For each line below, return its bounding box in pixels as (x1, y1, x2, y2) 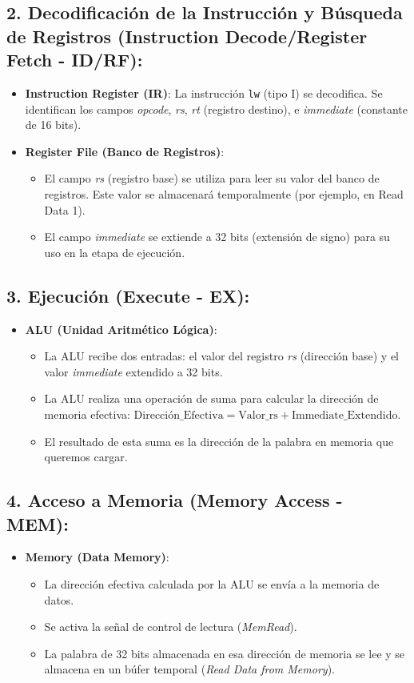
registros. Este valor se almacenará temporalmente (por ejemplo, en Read (44, 186, 404, 203)
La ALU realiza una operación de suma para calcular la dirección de (44, 390, 379, 407)
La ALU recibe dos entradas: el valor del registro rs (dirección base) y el (44, 348, 400, 364)
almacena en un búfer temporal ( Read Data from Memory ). (44, 661, 335, 677)
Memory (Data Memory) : (25, 548, 169, 565)
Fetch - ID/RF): (6, 47, 143, 72)
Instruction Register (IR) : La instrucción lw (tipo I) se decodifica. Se (25, 84, 383, 101)
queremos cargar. (44, 448, 128, 465)
